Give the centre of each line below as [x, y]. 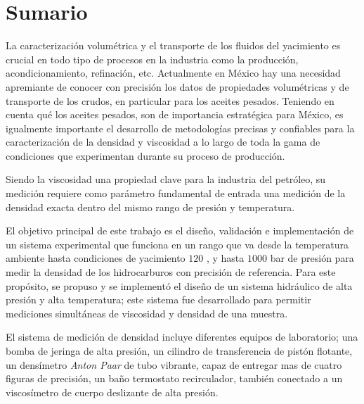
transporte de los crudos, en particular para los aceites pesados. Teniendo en [170, 100]
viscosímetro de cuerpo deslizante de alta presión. [112, 392]
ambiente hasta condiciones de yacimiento [96, 258]
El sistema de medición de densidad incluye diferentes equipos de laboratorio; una [182, 337]
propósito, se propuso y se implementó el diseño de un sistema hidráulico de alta [179, 285]
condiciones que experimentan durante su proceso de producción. [145, 155]
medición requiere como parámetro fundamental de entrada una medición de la [176, 193]
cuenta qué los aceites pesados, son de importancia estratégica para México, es [175, 114]
